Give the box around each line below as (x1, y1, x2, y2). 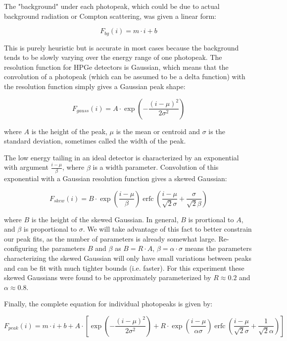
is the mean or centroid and (116, 126, 200, 136)
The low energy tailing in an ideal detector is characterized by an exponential (4, 152, 239, 162)
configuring (4, 243, 38, 253)
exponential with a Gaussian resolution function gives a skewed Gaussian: (4, 173, 227, 184)
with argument (4, 162, 48, 172)
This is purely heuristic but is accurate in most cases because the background (4, 42, 239, 52)
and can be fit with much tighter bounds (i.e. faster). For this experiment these (4, 262, 244, 273)
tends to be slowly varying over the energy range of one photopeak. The (4, 52, 222, 62)
